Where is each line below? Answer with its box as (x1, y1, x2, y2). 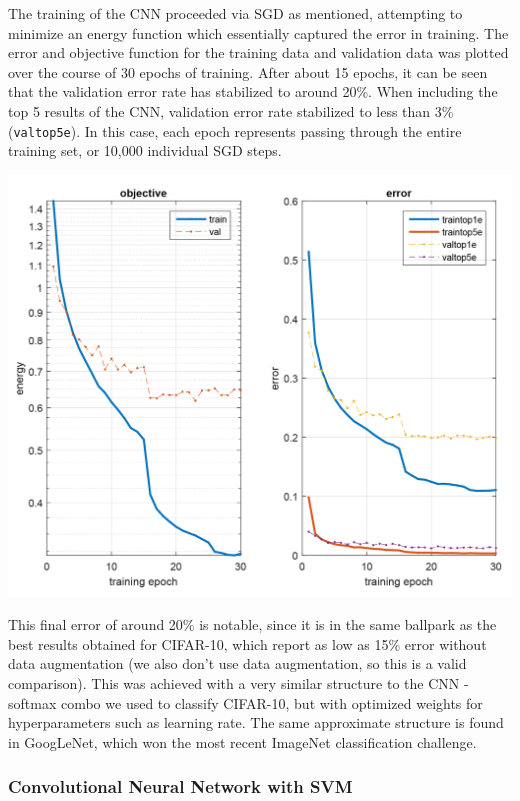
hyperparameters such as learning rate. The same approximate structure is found (8, 712, 504, 733)
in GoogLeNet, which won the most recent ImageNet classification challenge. (8, 731, 477, 752)
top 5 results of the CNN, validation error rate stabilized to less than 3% (8, 100, 454, 121)
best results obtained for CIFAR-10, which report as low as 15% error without (8, 633, 487, 654)
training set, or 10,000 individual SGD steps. (8, 140, 282, 161)
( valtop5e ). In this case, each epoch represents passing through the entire (8, 120, 462, 141)
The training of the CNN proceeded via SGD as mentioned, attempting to (8, 3, 463, 23)
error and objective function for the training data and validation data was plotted (8, 42, 509, 63)
